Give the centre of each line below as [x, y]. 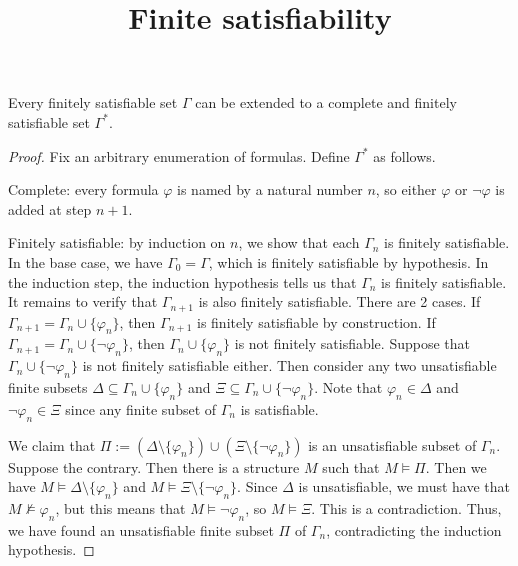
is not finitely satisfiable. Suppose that [352, 343]
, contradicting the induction [414, 529]
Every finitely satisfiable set [93, 102]
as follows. [404, 155]
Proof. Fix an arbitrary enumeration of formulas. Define [179, 155]
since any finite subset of [141, 408]
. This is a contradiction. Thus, [406, 507]
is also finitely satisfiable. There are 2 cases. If [339, 301]
